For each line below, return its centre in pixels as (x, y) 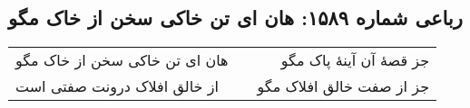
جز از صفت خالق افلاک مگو (343, 86)
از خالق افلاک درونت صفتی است (117, 86)
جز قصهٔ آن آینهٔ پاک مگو (355, 60)
